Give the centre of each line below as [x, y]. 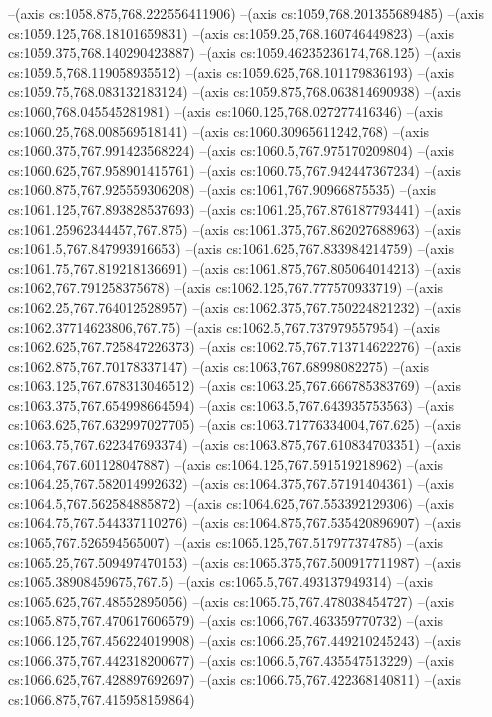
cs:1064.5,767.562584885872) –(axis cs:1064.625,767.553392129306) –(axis [231, 502]
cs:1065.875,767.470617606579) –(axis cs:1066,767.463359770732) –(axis [226, 620]
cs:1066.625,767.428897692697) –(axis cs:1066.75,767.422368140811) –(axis [234, 679]
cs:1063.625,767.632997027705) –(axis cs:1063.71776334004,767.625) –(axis [234, 424]
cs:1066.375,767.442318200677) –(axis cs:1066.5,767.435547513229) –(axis [231, 659]
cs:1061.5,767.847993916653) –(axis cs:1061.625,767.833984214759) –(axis [231, 248]
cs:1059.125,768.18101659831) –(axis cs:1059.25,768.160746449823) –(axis [231, 32]
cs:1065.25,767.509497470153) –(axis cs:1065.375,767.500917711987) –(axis [234, 561]
